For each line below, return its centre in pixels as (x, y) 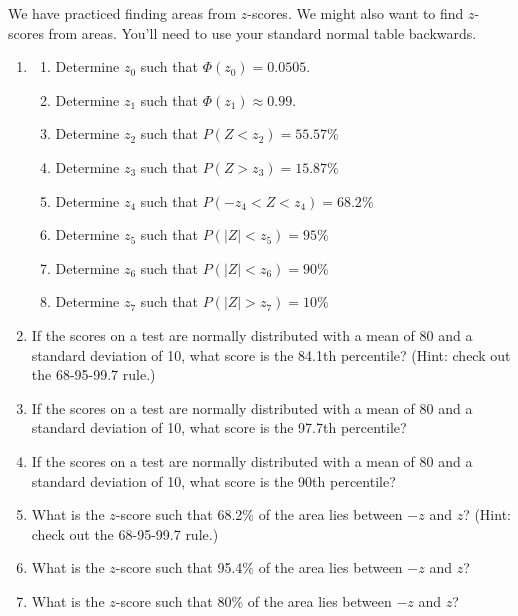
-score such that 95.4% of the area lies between (259, 567)
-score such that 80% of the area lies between (253, 600)
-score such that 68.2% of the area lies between (259, 514)
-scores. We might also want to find (355, 13)
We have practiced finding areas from (122, 13)
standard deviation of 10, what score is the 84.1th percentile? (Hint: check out (271, 354)
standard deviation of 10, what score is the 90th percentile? (213, 480)
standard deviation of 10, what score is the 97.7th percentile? (219, 427)
